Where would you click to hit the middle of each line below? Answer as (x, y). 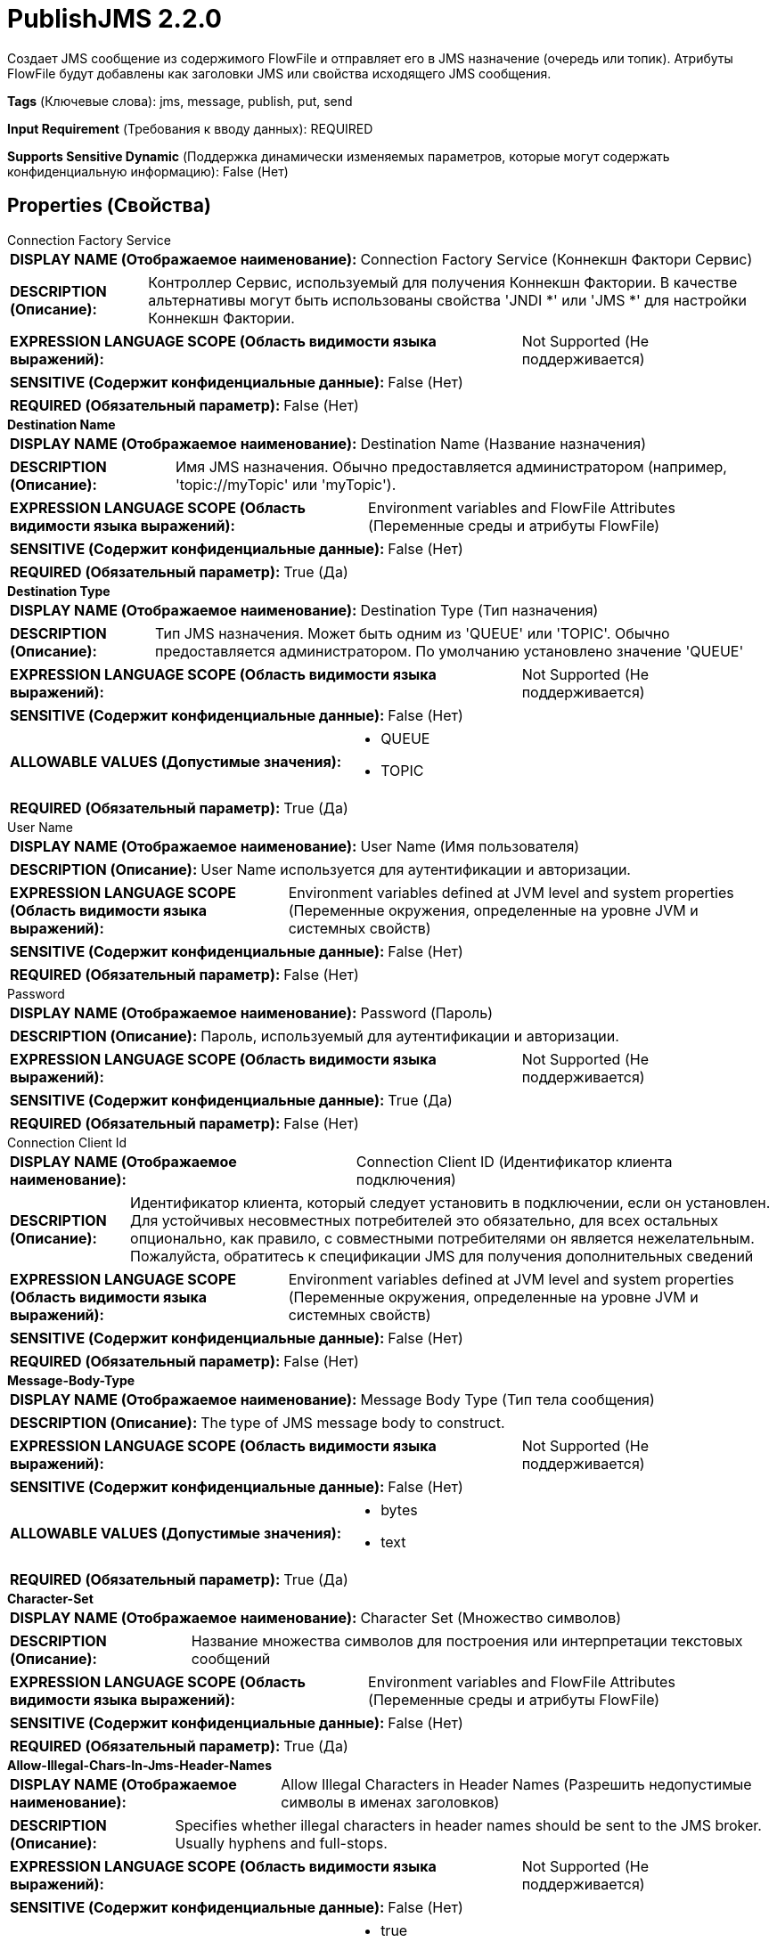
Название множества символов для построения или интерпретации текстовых (467, 1640)
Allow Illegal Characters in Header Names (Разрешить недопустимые (516, 1784)
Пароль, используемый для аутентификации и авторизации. (410, 1036)
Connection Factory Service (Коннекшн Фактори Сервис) (556, 259)
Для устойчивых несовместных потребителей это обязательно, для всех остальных (424, 1220)
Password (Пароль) (427, 1012)
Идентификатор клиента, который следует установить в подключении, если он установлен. (450, 1202)
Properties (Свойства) (109, 206)
